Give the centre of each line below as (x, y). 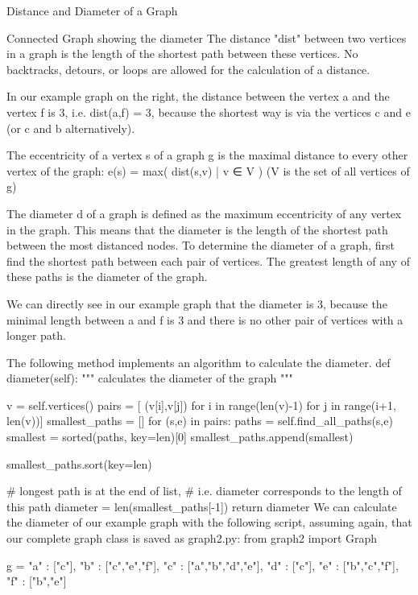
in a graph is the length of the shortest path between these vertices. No (182, 54)
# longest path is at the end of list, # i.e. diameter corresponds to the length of (204, 491)
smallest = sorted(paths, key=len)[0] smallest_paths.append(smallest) (180, 437)
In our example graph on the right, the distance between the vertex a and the (198, 96)
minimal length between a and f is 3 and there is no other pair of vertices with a (205, 319)
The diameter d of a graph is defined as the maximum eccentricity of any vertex (204, 213)
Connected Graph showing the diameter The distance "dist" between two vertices (207, 37)
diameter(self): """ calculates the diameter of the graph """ (150, 378)
